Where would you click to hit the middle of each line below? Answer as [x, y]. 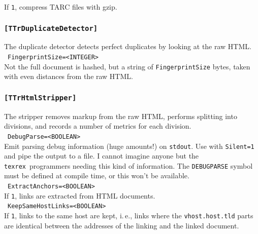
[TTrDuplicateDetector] [51, 28]
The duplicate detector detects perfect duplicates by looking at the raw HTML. [128, 46]
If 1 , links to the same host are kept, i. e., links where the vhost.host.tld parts [129, 216]
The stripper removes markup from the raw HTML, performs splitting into [121, 116]
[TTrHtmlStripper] [40, 97]
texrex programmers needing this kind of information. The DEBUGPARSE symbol [128, 165]
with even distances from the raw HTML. [69, 76]
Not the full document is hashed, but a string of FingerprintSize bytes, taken [127, 66]
